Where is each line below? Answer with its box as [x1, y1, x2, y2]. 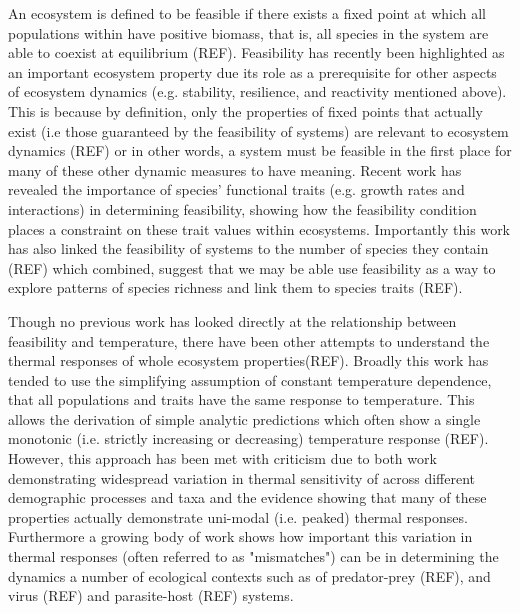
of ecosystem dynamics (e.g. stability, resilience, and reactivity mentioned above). [8, 81, 507, 102]
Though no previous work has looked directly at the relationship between [8, 310, 457, 331]
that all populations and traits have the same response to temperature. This [8, 389, 475, 410]
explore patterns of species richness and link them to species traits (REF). [8, 277, 463, 298]
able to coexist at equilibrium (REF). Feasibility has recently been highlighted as [8, 42, 505, 63]
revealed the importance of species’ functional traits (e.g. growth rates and [8, 179, 465, 200]
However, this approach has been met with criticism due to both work [8, 448, 437, 469]
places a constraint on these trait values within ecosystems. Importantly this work [8, 218, 511, 239]
